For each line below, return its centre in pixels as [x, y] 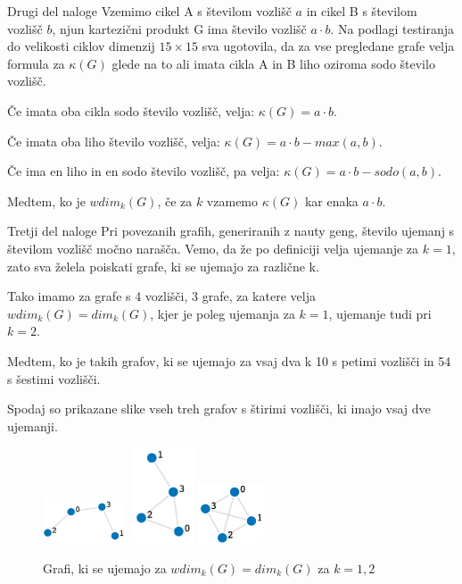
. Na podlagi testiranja [392, 28]
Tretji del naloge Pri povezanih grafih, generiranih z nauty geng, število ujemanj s [231, 231]
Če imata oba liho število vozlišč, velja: [114, 141]
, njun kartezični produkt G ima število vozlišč [179, 28]
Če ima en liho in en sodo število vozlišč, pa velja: [144, 171]
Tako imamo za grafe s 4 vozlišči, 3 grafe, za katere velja [161, 296]
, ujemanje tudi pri [380, 313]
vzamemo [232, 200]
